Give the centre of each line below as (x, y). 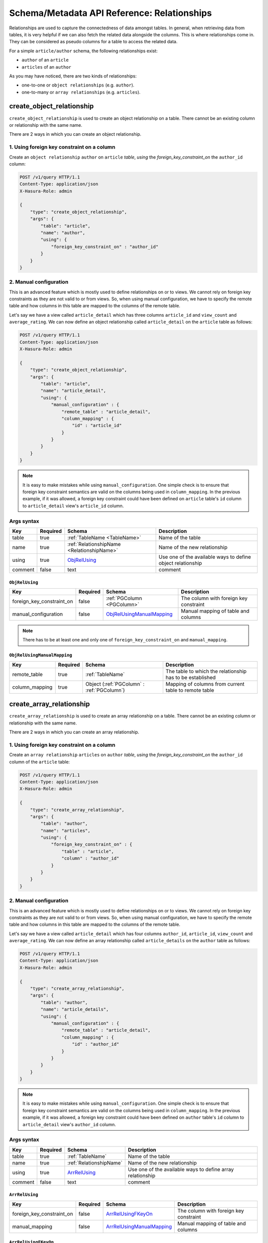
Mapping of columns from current (205, 684)
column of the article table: (39, 762)
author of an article (45, 60)
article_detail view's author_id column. (69, 1124)
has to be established (191, 677)
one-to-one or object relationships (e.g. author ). (78, 85)
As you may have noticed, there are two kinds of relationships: (73, 76)
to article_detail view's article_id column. (73, 506)
